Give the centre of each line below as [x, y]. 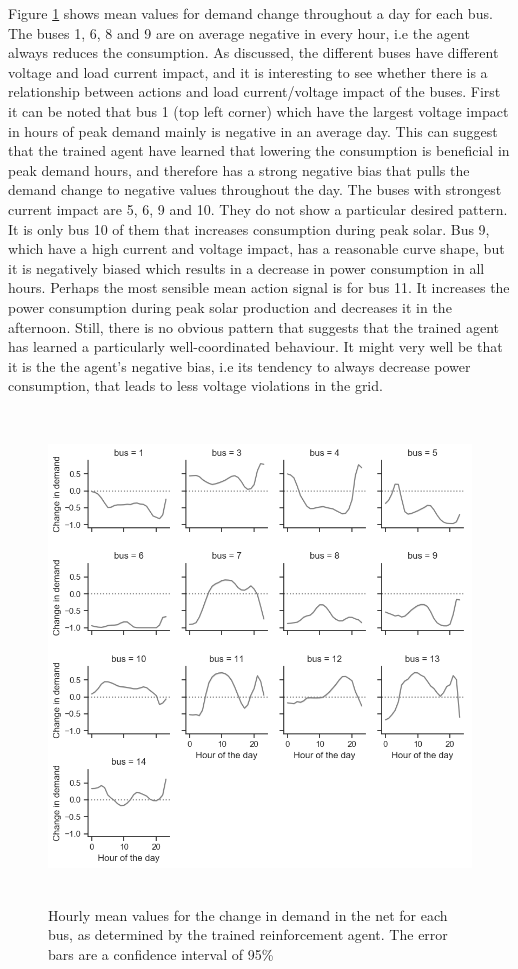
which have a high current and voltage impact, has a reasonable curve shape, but [256, 248]
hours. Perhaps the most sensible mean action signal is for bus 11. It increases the [259, 287]
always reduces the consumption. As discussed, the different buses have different [253, 52]
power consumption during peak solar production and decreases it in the [230, 306]
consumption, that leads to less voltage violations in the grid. [195, 385]
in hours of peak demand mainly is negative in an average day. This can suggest [253, 130]
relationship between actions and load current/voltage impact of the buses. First [254, 91]
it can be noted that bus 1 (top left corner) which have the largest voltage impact [258, 110]
